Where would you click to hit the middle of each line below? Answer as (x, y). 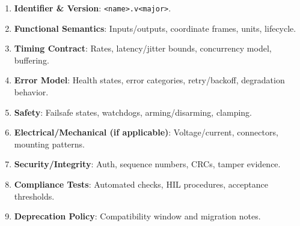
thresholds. (34, 196)
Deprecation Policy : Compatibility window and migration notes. (137, 216)
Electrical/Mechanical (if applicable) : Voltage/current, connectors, (146, 132)
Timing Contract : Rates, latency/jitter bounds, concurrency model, (143, 48)
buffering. (32, 60)
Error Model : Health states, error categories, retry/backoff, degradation (149, 80)
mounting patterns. (49, 144)
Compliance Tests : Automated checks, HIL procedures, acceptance (141, 184)
